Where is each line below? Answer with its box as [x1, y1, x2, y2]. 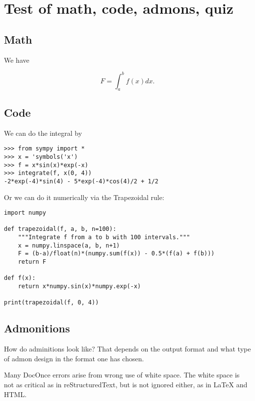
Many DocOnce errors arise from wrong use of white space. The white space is [4, 370, 240, 380]
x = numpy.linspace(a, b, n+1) [18, 242, 120, 249]
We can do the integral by [4, 127, 82, 138]
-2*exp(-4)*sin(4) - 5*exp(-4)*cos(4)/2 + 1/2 [4, 177, 158, 185]
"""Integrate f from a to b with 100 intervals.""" [18, 234, 190, 241]
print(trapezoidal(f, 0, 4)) [4, 299, 99, 306]
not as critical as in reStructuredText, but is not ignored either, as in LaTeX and [4, 379, 248, 389]
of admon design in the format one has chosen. [4, 353, 144, 363]
